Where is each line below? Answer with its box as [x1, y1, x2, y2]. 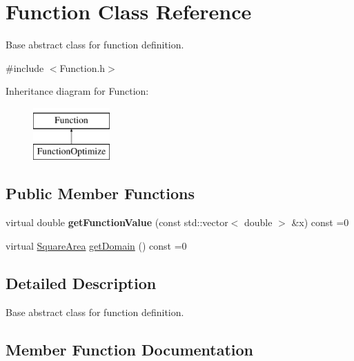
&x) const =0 [291, 215, 349, 230]
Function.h [59, 60, 106, 75]
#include [6, 60, 44, 75]
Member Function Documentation [6, 338, 254, 360]
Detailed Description [6, 272, 157, 293]
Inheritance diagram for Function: [6, 84, 149, 98]
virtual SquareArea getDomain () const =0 [6, 238, 187, 252]
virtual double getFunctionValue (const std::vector [6, 215, 228, 230]
